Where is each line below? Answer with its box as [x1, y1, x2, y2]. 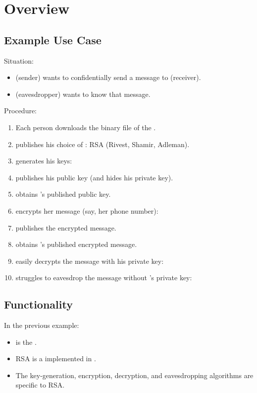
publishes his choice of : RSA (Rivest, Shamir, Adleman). [15, 139, 190, 149]
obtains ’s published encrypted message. [15, 239, 137, 249]
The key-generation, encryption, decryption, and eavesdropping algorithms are [15, 370, 254, 380]
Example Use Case [4, 32, 102, 47]
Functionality [4, 297, 73, 312]
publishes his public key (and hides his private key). [15, 172, 173, 182]
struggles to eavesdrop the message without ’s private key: [15, 272, 192, 283]
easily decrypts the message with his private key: [15, 255, 164, 266]
